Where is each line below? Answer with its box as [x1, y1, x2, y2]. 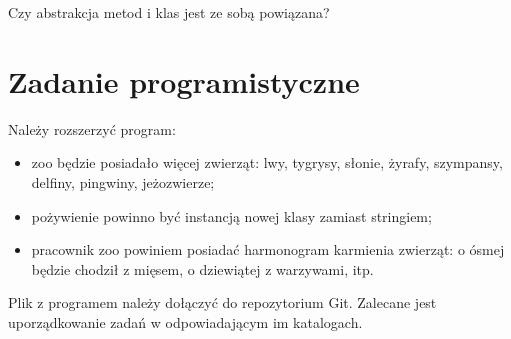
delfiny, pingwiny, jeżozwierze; [31, 171, 215, 192]
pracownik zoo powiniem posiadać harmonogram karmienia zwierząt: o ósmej [31, 239, 505, 260]
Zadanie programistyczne [8, 60, 360, 101]
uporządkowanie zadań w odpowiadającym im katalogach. [8, 311, 363, 332]
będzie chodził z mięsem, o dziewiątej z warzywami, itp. [31, 258, 374, 279]
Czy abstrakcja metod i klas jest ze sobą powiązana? [8, 2, 330, 22]
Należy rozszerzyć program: [8, 118, 176, 139]
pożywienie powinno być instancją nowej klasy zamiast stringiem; [31, 205, 432, 226]
